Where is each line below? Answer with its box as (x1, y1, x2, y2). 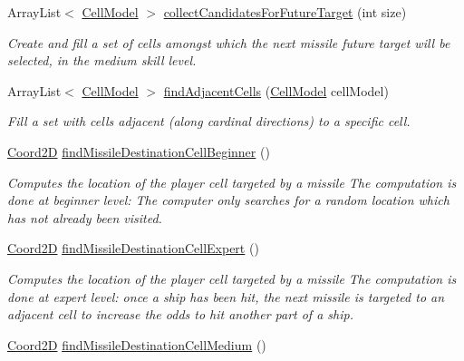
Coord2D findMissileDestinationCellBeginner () (7, 141, 270, 161)
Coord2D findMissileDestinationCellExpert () (7, 239, 259, 258)
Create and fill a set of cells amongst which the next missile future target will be (7, 33, 450, 52)
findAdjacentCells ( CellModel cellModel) (163, 81, 389, 100)
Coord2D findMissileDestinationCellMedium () (7, 335, 266, 354)
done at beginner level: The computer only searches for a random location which (7, 190, 449, 210)
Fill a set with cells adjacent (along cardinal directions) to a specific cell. (7, 112, 411, 131)
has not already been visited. (7, 208, 162, 227)
